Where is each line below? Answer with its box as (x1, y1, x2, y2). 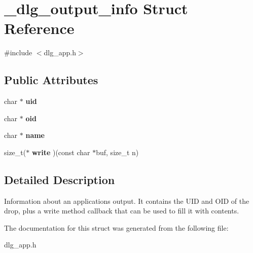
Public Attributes (4, 72, 98, 88)
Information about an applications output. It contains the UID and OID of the (4, 195, 249, 206)
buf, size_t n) (96, 147, 139, 157)
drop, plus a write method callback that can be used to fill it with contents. (4, 205, 239, 216)
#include (4, 47, 32, 58)
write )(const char (31, 147, 90, 157)
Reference (4, 18, 75, 39)
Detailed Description (4, 171, 115, 187)
